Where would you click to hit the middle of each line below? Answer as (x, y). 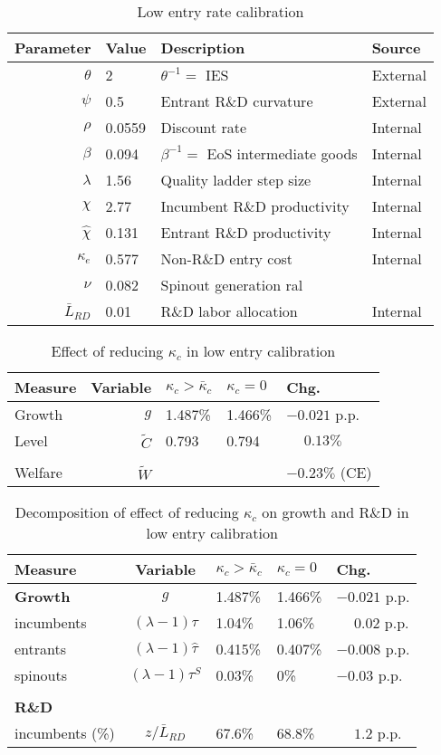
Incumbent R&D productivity (255, 206)
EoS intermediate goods (282, 153)
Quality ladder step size (236, 180)
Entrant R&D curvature (237, 101)
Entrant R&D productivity (246, 232)
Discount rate (204, 127)
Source (396, 48)
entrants (41, 649)
